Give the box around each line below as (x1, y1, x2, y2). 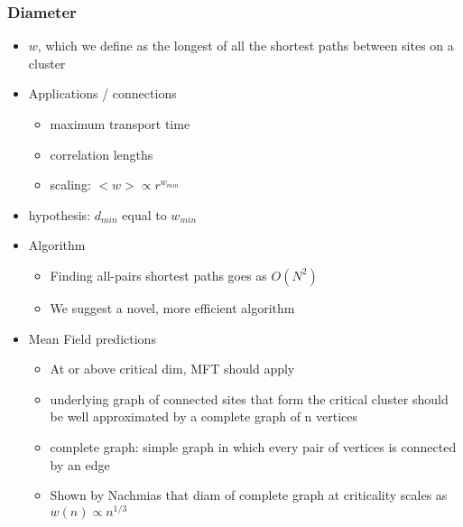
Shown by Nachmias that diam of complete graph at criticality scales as (50, 485, 448, 504)
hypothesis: (28, 205, 91, 224)
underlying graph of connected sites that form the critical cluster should (50, 389, 449, 408)
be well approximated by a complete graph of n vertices (50, 407, 358, 426)
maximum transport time (50, 115, 190, 133)
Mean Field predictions (28, 328, 156, 347)
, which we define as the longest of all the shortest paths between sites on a (37, 36, 454, 55)
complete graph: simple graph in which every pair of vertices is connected (50, 437, 457, 456)
